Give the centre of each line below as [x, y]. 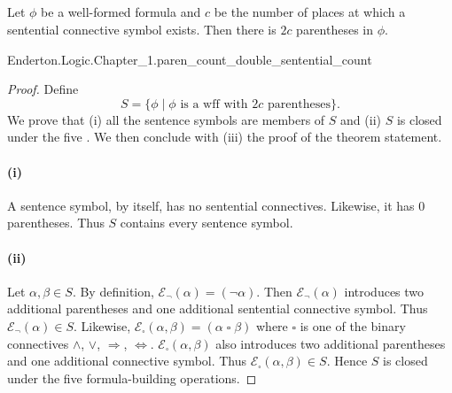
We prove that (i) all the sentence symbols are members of [166, 119]
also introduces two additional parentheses [331, 343]
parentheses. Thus [56, 223]
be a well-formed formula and [121, 12]
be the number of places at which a [310, 12]
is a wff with [214, 104]
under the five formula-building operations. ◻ [132, 378]
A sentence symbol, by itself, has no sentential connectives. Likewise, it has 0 [216, 205]
